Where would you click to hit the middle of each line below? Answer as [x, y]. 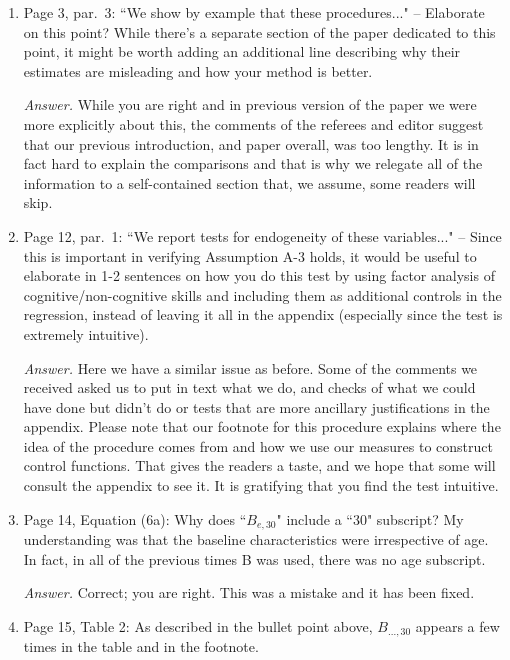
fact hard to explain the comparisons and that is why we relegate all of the [253, 163]
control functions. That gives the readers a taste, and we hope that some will [259, 465]
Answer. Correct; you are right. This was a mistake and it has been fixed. [249, 592]
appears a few [457, 625]
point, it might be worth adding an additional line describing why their [242, 51]
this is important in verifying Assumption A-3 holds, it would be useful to [250, 255]
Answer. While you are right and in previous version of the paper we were [250, 104]
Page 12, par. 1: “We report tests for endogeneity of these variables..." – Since [262, 235]
